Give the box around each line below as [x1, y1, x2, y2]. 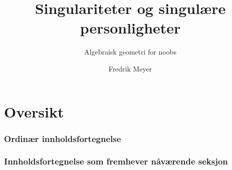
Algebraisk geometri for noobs [84, 46, 176, 57]
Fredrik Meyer [108, 63, 152, 73]
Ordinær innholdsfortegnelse [4, 132, 121, 144]
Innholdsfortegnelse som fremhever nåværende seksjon [4, 155, 228, 167]
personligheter [80, 17, 181, 38]
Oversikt [4, 101, 64, 121]
